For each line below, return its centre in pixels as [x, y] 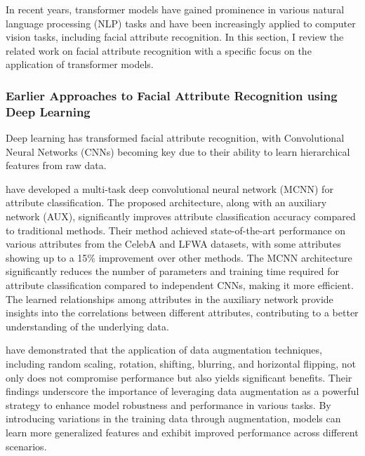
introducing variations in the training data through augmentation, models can [173, 418]
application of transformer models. [80, 64]
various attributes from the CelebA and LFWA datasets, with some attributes [173, 244]
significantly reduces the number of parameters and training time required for [173, 271]
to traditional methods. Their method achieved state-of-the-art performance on [176, 230]
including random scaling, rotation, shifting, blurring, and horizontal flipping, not [181, 364]
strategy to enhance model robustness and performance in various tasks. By [168, 404]
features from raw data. [56, 165]
